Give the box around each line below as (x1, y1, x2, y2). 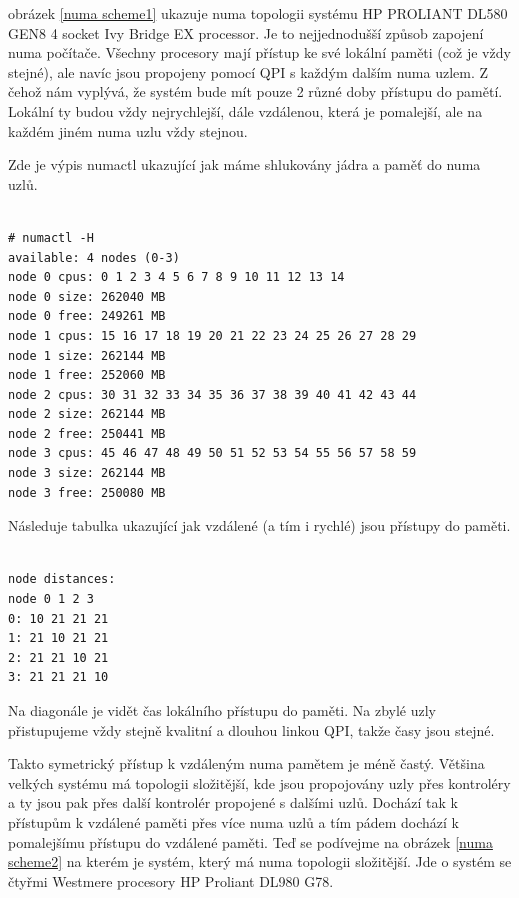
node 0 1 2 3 (8, 592, 94, 607)
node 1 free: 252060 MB (8, 368, 166, 383)
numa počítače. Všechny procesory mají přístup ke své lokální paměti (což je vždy (8, 42, 511, 63)
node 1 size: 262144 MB (8, 348, 166, 363)
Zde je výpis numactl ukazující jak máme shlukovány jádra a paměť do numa (8, 154, 481, 175)
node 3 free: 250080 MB (8, 485, 166, 500)
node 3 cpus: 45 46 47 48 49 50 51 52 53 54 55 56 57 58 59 (8, 446, 417, 461)
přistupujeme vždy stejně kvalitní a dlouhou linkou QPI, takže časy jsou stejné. (8, 719, 495, 740)
